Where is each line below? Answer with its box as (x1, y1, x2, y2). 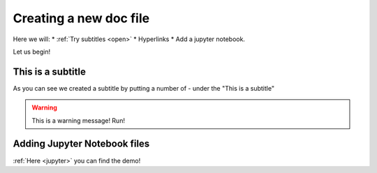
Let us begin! (13, 47, 51, 56)
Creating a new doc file (13, 10, 150, 26)
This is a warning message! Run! (31, 116, 126, 125)
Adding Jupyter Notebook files (13, 138, 150, 150)
